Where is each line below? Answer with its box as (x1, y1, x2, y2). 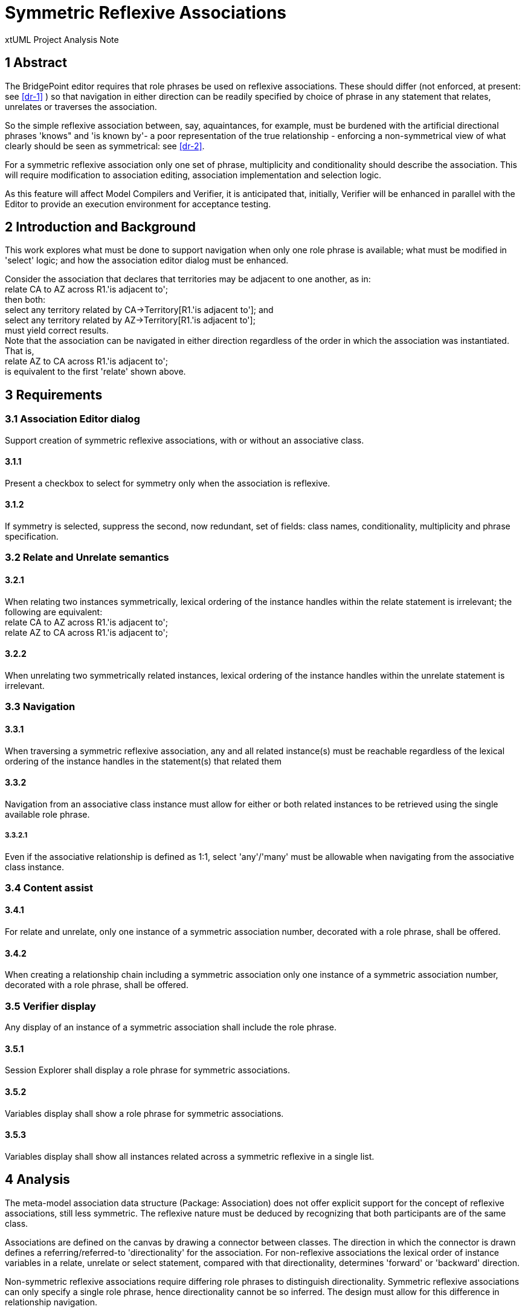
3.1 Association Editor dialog (5, 413, 140, 425)
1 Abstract (5, 55, 67, 71)
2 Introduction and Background (5, 219, 196, 235)
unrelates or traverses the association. (5, 101, 157, 112)
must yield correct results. (5, 325, 109, 336)
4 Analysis (5, 1172, 70, 1188)
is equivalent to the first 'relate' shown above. (5, 366, 186, 377)
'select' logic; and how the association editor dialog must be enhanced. (5, 255, 289, 266)
